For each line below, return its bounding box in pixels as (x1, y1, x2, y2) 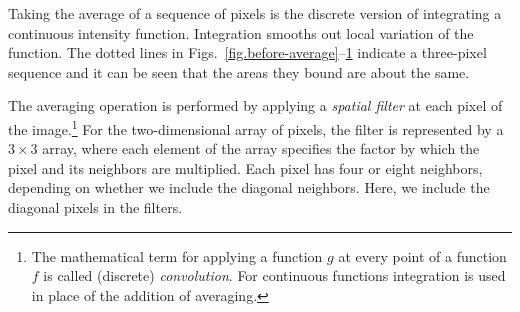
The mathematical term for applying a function (31, 245, 323, 266)
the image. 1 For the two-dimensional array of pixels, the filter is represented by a (8, 115, 504, 139)
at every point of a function (338, 245, 507, 266)
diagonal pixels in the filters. (8, 197, 183, 217)
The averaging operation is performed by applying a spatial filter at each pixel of (8, 95, 503, 116)
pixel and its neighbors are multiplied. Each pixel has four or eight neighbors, (8, 157, 483, 178)
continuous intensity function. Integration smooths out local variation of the (8, 22, 474, 43)
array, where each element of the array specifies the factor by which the (42, 138, 480, 159)
